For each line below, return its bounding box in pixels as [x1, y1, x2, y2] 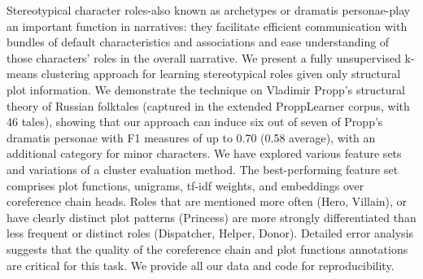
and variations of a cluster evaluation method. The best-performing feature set [7, 160, 399, 177]
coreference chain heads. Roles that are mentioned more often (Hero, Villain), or [7, 193, 408, 210]
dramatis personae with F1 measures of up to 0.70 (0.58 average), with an [7, 129, 376, 146]
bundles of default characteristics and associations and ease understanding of [7, 33, 390, 50]
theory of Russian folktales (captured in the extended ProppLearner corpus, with [7, 97, 410, 114]
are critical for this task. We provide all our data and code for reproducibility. [7, 256, 395, 273]
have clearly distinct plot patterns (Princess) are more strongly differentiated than [7, 208, 416, 225]
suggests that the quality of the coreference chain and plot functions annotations [7, 240, 408, 257]
